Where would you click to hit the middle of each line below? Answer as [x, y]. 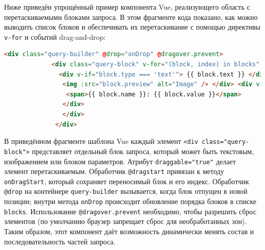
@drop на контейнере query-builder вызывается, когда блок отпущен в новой [126, 191]
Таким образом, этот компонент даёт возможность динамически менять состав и [129, 231]
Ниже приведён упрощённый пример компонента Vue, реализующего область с [127, 7]
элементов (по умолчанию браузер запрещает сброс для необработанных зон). [126, 221]
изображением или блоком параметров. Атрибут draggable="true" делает [120, 161]
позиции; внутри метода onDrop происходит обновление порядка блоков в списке [130, 201]
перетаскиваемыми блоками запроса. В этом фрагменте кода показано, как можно [131, 17]
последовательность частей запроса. [60, 241]
